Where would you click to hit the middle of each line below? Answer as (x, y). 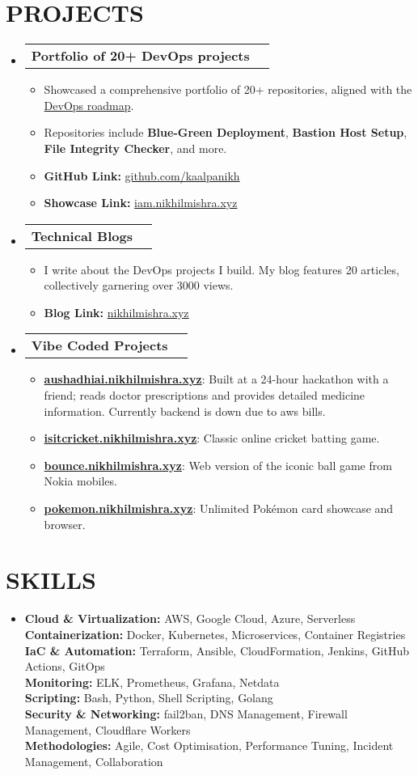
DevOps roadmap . (89, 105)
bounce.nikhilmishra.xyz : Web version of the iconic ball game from (218, 465)
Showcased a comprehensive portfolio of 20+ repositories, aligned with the (228, 89)
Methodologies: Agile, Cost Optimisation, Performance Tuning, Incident (209, 745)
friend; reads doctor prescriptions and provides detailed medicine (205, 395)
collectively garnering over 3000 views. (139, 285)
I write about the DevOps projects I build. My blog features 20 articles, (222, 269)
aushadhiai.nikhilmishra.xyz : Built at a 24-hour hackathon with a (216, 379)
